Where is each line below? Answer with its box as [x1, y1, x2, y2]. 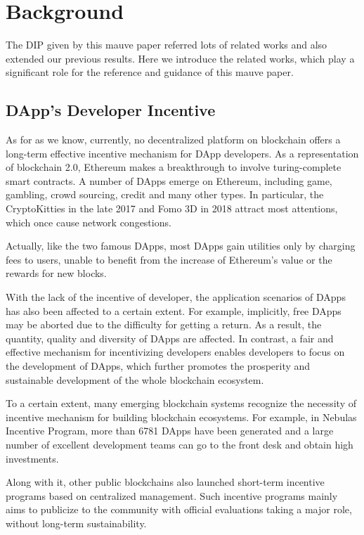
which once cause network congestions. [6, 214, 171, 229]
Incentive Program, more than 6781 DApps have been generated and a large [6, 423, 334, 438]
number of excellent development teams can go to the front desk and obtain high [6, 437, 353, 451]
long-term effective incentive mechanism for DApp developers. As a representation [6, 146, 359, 160]
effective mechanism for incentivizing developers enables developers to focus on [6, 344, 345, 359]
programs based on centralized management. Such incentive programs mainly [6, 488, 338, 503]
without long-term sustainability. [6, 515, 147, 530]
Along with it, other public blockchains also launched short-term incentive [6, 475, 325, 489]
